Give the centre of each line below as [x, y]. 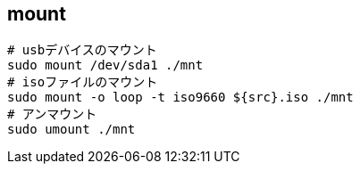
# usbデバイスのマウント [82, 50]
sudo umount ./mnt [71, 130]
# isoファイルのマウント [83, 82]
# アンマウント [52, 114]
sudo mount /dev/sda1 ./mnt [105, 65]
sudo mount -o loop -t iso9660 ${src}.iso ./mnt [180, 98]
